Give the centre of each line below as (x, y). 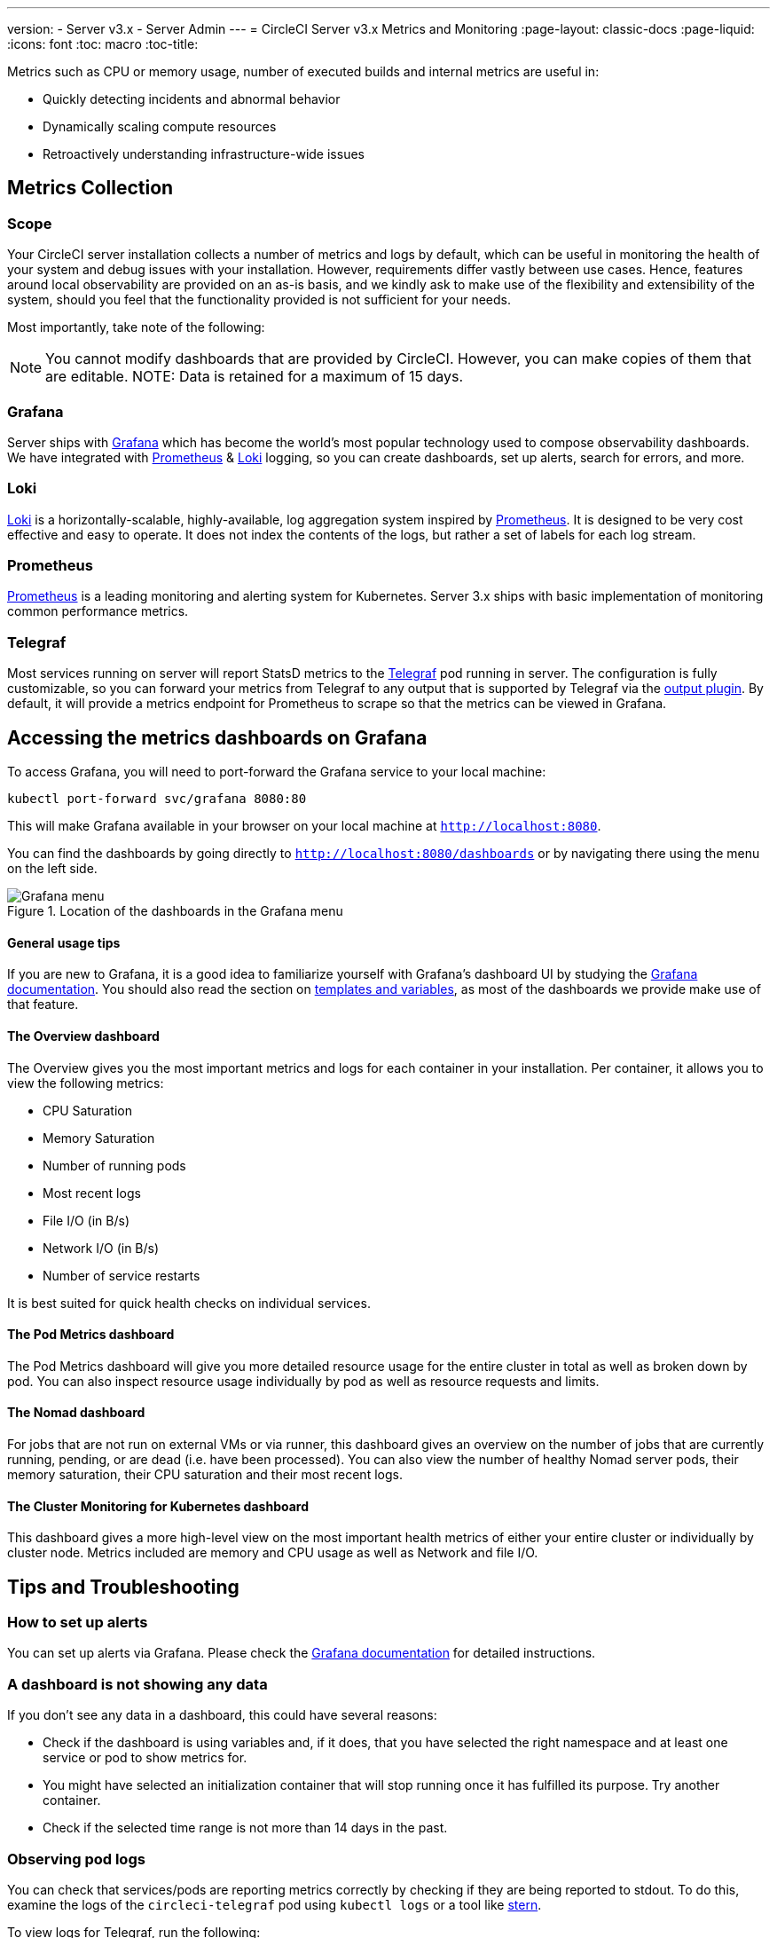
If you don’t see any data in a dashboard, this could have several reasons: (222, 1715)
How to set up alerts (78, 1622)
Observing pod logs (76, 1859)
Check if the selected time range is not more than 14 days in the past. (245, 1828)
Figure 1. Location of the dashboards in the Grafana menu (175, 911)
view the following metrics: (86, 1083)
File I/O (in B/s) (86, 1220)
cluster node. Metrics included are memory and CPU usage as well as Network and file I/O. (273, 1553)
